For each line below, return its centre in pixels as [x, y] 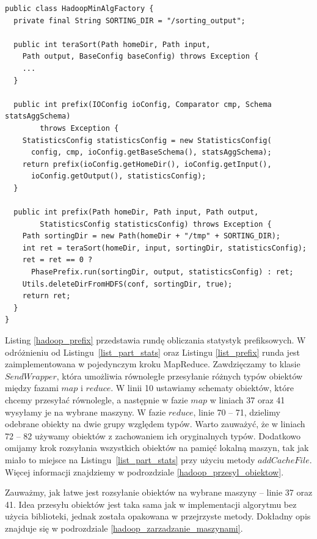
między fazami [32, 388]
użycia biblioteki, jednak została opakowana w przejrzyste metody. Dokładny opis [158, 516]
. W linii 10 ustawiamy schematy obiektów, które [202, 388]
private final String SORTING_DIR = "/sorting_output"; [129, 20]
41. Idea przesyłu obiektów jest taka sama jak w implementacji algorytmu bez [151, 504]
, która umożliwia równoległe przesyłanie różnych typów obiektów [180, 376]
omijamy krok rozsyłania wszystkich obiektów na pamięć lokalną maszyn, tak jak [157, 448]
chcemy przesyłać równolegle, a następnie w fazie [97, 400]
